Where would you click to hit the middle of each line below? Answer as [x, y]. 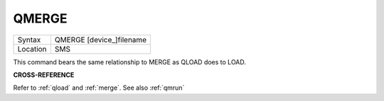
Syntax [29, 40]
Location [32, 49]
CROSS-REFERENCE [44, 75]
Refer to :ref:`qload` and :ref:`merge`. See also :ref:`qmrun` [99, 88]
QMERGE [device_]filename [101, 40]
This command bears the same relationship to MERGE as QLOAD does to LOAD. [130, 62]
